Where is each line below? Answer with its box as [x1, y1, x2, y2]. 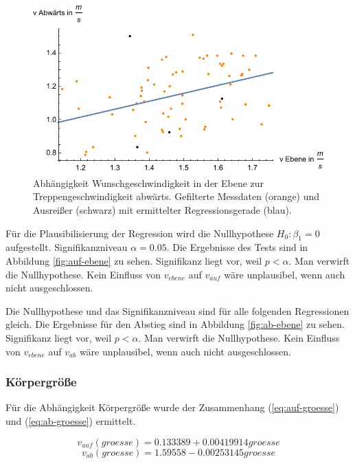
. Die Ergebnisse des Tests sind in [166, 240, 308, 254]
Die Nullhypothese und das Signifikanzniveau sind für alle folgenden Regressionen [5, 303, 350, 318]
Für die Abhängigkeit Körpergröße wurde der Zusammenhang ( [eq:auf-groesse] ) [5, 400, 339, 415]
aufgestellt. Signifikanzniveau [5, 240, 128, 254]
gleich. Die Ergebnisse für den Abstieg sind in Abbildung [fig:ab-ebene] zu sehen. [5, 317, 345, 331]
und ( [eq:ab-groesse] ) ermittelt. [5, 413, 136, 428]
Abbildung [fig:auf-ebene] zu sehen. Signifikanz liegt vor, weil [5, 253, 262, 267]
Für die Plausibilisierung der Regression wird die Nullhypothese [5, 225, 274, 240]
